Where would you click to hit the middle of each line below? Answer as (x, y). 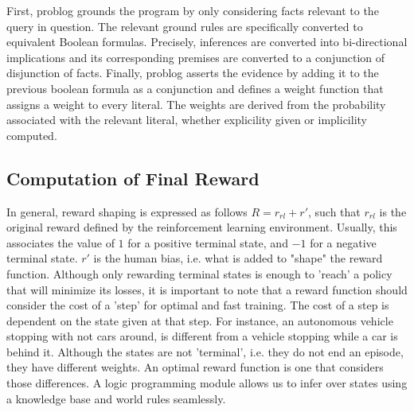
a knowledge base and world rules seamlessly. (116, 398)
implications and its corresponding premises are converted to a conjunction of (196, 57)
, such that (334, 211)
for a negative (343, 242)
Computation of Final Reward (133, 178)
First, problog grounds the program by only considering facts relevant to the (193, 10)
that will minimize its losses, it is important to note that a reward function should (207, 289)
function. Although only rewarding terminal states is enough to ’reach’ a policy (199, 273)
